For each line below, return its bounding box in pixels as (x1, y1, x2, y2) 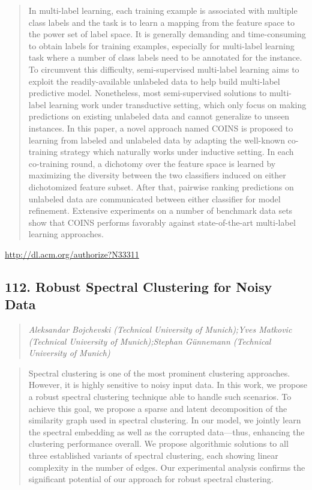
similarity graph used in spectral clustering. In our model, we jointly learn (28, 414, 301, 426)
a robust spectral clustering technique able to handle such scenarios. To (28, 390, 292, 403)
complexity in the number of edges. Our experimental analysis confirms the (28, 461, 305, 473)
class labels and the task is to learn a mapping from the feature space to (28, 16, 295, 28)
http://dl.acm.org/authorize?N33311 (5, 247, 139, 260)
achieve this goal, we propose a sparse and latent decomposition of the (28, 402, 287, 414)
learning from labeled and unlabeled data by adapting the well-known (28, 133, 285, 146)
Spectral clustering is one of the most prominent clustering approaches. (28, 366, 290, 379)
